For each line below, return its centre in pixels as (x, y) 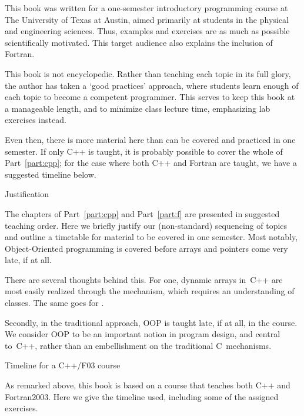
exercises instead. (36, 120)
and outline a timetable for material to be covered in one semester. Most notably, (151, 237)
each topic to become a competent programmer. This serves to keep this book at (150, 97)
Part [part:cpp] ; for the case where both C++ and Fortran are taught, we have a (151, 163)
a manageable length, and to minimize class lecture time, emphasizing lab (138, 108)
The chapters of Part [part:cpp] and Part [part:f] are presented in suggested (142, 213)
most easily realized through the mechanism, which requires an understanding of (150, 291)
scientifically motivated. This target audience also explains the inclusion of (139, 42)
